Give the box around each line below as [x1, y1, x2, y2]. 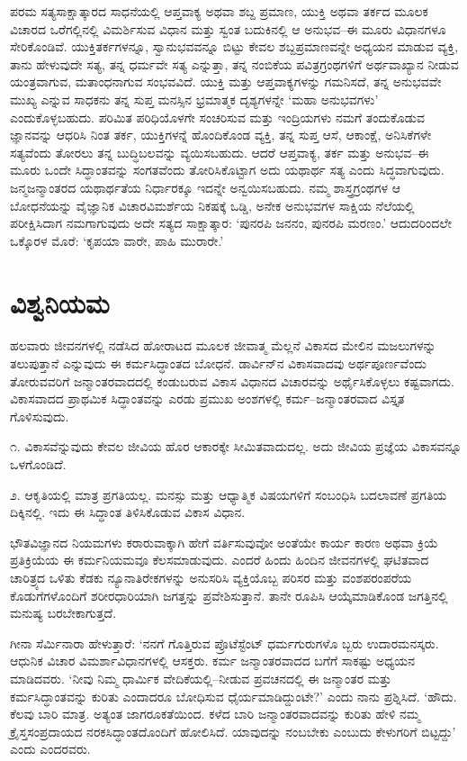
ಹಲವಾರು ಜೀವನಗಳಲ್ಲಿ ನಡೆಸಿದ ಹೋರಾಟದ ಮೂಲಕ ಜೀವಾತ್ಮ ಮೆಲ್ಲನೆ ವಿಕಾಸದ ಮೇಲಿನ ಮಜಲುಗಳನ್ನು [10, 336, 436, 355]
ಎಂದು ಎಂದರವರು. [10, 739, 91, 758]
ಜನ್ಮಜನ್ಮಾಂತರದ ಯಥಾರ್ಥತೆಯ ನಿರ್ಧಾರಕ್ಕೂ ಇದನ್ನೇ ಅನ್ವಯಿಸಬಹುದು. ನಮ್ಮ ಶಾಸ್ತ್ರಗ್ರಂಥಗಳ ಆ [10, 177, 400, 196]
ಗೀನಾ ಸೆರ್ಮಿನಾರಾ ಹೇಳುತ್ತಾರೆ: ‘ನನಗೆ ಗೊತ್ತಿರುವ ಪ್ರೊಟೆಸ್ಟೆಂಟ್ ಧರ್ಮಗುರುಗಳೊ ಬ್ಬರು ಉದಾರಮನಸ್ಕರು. [10, 633, 439, 652]
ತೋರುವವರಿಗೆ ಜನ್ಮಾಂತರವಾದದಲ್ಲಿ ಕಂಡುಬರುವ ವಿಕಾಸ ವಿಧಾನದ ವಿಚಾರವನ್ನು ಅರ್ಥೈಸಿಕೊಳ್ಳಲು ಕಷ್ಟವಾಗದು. [10, 371, 454, 390]
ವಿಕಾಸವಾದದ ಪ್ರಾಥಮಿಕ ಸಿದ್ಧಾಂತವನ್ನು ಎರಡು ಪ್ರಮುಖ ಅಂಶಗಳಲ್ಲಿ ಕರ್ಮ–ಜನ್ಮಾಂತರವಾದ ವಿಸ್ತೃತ [10, 389, 405, 408]
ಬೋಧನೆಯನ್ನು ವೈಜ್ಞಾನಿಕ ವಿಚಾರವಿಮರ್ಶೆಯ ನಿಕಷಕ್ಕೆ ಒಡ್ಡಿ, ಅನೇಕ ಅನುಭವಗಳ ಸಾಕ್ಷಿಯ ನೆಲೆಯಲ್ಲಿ [10, 195, 415, 214]
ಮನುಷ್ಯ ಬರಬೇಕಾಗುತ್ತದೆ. [10, 603, 117, 622]
